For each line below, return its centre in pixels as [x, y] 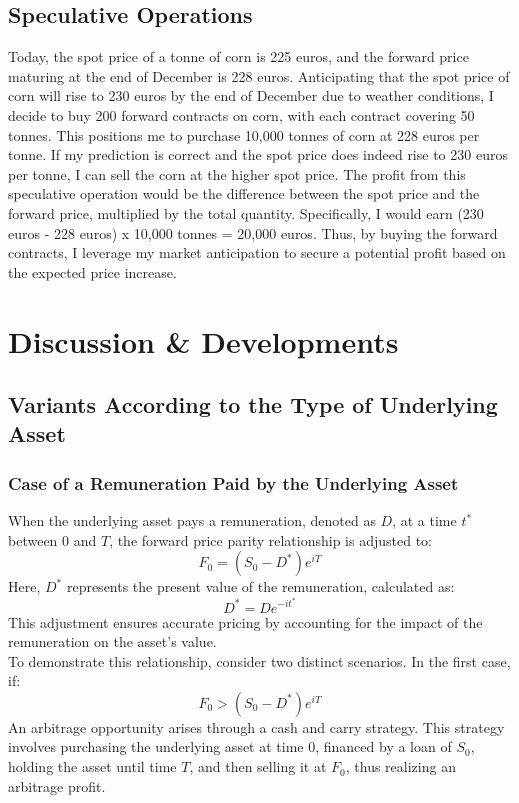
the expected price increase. [92, 271]
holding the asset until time [92, 766]
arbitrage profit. [57, 785]
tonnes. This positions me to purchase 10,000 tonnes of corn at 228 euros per [244, 134]
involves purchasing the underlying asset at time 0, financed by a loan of [230, 746]
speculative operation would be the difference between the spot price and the [244, 193]
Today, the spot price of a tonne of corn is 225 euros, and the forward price [238, 56]
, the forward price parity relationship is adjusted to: [270, 539]
